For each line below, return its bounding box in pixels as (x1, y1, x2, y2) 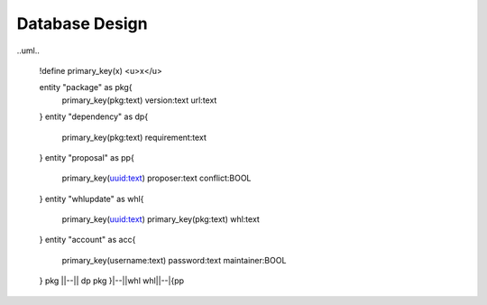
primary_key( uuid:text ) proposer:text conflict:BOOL (61, 172, 252, 184)
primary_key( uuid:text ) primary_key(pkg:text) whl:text (61, 214, 261, 225)
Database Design (16, 14, 148, 33)
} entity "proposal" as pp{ (39, 152, 134, 162)
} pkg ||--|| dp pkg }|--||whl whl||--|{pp (39, 275, 185, 286)
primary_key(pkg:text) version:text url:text (61, 95, 217, 106)
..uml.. (16, 45, 41, 56)
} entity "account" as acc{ (39, 235, 136, 245)
